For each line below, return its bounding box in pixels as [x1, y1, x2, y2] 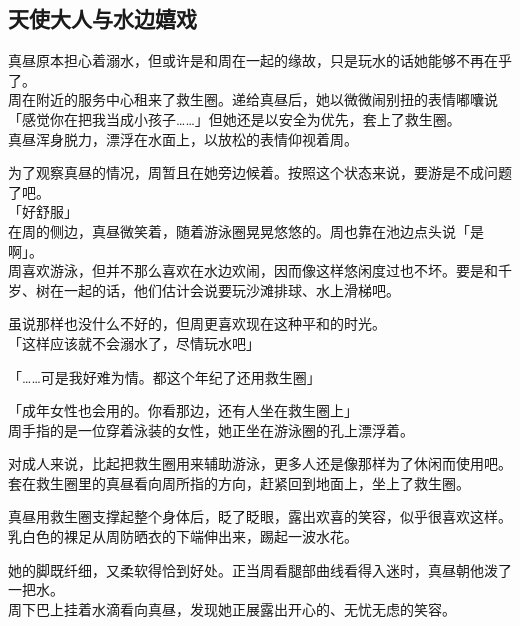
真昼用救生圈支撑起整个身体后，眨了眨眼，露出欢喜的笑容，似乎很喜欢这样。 [8, 506, 512, 527]
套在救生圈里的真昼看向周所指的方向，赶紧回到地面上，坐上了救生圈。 [8, 472, 470, 493]
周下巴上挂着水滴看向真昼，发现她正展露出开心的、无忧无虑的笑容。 [8, 598, 456, 619]
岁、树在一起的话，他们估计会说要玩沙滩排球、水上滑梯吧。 [8, 279, 400, 300]
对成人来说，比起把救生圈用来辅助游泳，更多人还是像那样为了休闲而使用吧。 [8, 453, 512, 474]
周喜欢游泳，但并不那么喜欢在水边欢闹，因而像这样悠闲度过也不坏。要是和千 [8, 260, 512, 281]
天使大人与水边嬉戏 [8, 3, 197, 34]
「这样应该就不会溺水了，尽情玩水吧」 [8, 332, 260, 353]
